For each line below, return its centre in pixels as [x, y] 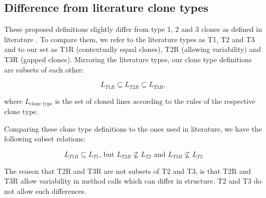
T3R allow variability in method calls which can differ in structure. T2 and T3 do [133, 181]
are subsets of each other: [44, 69]
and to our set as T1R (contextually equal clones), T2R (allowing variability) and [133, 49]
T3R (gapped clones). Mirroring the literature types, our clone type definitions [128, 59]
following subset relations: [45, 139]
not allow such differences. [45, 191]
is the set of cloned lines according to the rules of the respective [155, 101]
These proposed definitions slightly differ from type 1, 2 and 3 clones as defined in [133, 29]
